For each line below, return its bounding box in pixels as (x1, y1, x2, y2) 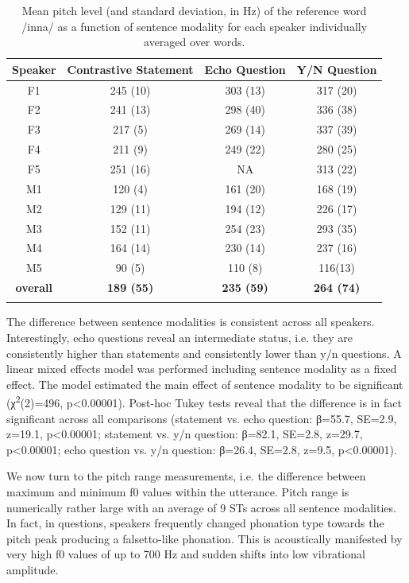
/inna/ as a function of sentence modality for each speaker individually (21, 17, 368, 34)
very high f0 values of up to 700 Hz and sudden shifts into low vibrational (6, 546, 365, 562)
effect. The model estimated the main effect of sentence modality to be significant (6, 375, 403, 392)
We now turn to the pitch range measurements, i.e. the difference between (6, 468, 366, 484)
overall (15, 279, 53, 296)
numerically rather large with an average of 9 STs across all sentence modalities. (6, 499, 396, 515)
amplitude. (6, 561, 59, 577)
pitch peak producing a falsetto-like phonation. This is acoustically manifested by (6, 530, 403, 546)
